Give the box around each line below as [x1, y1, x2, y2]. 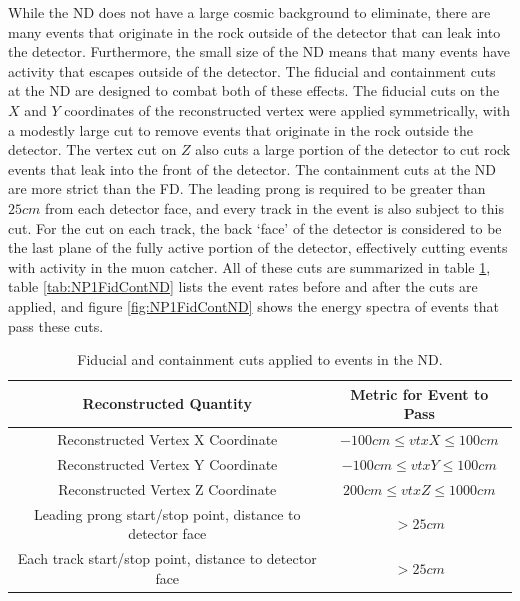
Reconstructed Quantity [82, 393, 252, 414]
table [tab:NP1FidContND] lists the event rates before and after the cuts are [8, 276, 478, 297]
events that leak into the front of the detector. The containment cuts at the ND [8, 158, 497, 179]
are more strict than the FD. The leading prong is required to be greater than [8, 178, 486, 199]
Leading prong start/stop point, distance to [33, 503, 301, 524]
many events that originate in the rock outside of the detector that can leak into [8, 21, 501, 42]
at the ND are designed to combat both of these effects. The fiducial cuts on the [8, 80, 500, 101]
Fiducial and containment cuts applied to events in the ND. [77, 349, 443, 370]
